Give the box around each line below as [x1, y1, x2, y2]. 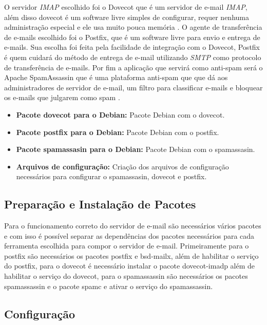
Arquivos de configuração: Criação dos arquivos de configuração [16, 161, 229, 171]
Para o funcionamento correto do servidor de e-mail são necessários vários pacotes [4, 220, 261, 231]
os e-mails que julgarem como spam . [4, 92, 120, 103]
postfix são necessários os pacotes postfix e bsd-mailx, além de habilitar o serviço [4, 250, 259, 261]
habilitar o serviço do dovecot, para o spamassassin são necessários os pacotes [4, 271, 248, 281]
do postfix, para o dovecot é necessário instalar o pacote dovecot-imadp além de [4, 260, 255, 271]
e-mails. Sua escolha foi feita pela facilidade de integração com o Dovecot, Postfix [4, 42, 260, 52]
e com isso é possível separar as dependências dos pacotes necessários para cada [4, 230, 255, 241]
